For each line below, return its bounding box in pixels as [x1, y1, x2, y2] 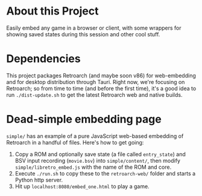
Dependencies [6, 52, 81, 66]
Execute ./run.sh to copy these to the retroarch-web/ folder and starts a [14, 169, 196, 177]
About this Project [6, 4, 99, 18]
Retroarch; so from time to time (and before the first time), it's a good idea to [6, 85, 197, 92]
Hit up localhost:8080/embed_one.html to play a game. [14, 183, 150, 190]
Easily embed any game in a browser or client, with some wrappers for [6, 24, 181, 31]
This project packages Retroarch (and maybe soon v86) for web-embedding [6, 71, 196, 79]
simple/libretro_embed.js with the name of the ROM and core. [14, 163, 172, 171]
